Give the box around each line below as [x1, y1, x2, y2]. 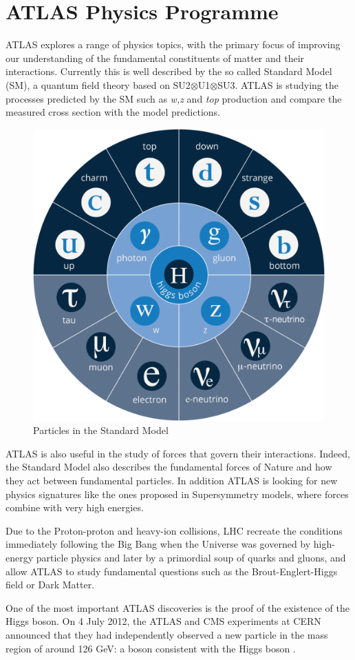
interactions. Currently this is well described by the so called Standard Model [6, 64, 332, 79]
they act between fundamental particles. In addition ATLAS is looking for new [6, 473, 338, 488]
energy [6, 550, 34, 565]
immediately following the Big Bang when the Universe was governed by [6, 537, 311, 551]
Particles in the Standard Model [33, 423, 169, 437]
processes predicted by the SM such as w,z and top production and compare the [6, 91, 342, 105]
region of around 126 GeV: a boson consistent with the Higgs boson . [6, 641, 296, 655]
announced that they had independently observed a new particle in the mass [6, 628, 328, 641]
